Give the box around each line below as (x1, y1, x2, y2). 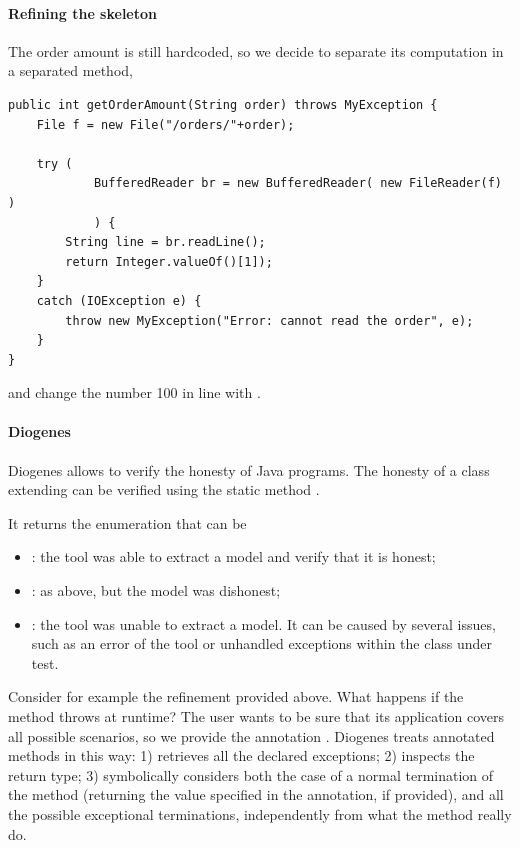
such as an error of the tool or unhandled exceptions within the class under (31, 633, 493, 654)
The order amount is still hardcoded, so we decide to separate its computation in (8, 40, 504, 61)
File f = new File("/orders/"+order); (36, 117, 295, 132)
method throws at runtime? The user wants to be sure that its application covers (8, 706, 505, 727)
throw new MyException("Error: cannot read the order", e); (65, 313, 474, 328)
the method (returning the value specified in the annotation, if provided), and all (8, 784, 504, 805)
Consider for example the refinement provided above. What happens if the (8, 686, 464, 707)
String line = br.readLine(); (65, 235, 266, 250)
